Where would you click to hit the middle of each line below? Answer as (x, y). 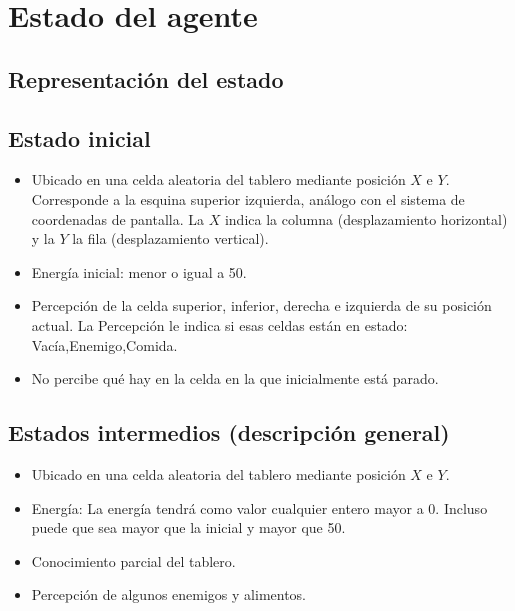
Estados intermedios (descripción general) (229, 432)
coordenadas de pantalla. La (118, 218)
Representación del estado (146, 78)
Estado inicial (79, 137)
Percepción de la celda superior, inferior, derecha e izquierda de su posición (261, 305)
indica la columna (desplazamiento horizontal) (366, 218)
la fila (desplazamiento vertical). (170, 238)
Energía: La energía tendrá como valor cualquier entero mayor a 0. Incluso (259, 507)
